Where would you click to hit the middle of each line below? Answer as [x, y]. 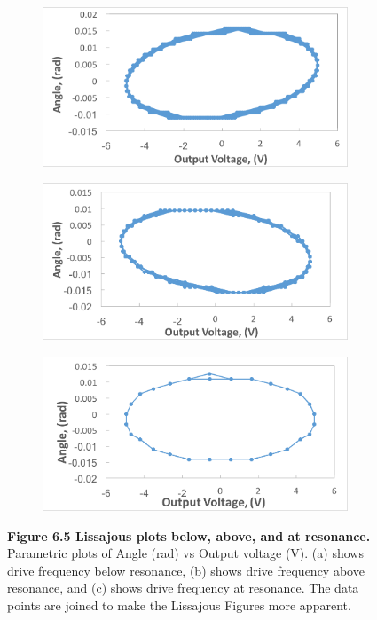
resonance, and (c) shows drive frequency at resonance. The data [183, 588]
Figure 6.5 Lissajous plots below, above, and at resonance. [189, 535]
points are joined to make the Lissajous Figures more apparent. [179, 605]
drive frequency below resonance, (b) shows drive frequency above [186, 570]
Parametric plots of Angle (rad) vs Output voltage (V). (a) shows [185, 553]
